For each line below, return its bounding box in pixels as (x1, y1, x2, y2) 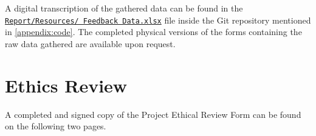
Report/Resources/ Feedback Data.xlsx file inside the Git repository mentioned (5, 13, 311, 26)
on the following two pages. (5, 120, 106, 132)
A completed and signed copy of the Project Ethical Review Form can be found (5, 108, 301, 120)
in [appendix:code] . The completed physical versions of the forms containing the (5, 25, 302, 38)
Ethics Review (5, 73, 128, 97)
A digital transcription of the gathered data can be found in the (5, 2, 243, 14)
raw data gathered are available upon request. (5, 37, 176, 50)
